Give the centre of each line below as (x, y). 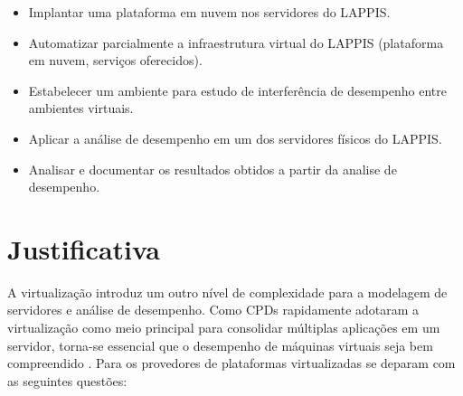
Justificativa (84, 248)
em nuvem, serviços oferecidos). (115, 60)
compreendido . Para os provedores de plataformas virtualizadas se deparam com (231, 363)
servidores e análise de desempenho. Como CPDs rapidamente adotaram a (213, 310)
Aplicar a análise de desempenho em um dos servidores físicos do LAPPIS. (235, 138)
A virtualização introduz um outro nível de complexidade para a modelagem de (227, 292)
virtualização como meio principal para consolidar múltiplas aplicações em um (224, 328)
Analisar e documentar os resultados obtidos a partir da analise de (213, 169)
